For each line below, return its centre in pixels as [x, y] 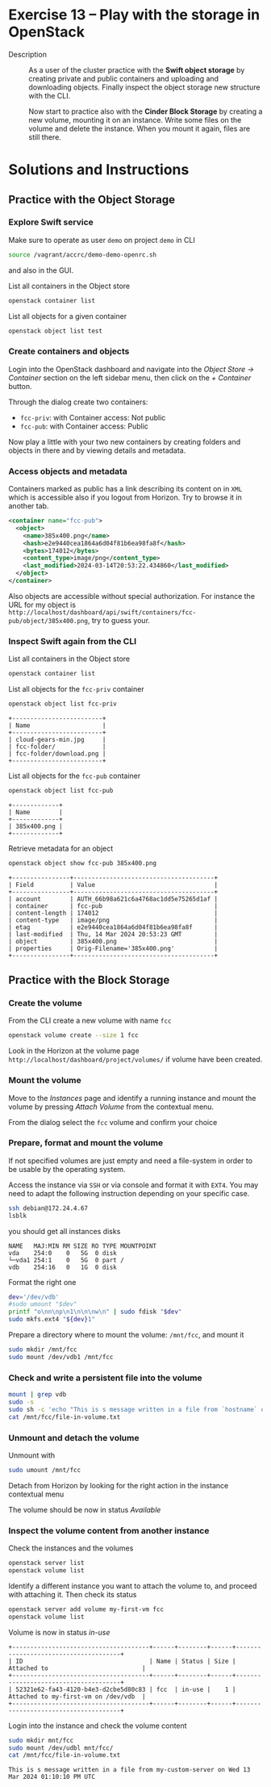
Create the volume [45, 1003]
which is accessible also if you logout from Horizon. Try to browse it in [125, 497]
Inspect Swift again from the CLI [73, 641]
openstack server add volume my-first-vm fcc [86, 1609]
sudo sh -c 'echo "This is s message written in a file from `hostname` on [138, 1409]
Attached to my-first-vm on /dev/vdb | [77, 1697]
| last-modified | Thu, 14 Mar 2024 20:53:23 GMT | [113, 934]
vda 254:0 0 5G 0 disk [63, 1253]
